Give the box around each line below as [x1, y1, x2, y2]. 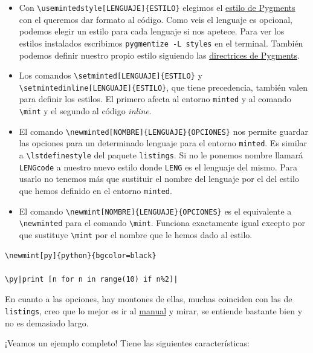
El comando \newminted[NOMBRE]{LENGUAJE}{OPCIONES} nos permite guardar [19, 125, 308, 137]
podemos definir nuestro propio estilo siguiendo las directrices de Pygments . [19, 48, 300, 61]
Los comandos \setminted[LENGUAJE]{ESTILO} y [19, 69, 202, 82]
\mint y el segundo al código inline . [19, 105, 152, 117]
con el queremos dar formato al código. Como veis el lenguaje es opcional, [19, 13, 292, 25]
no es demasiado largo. [5, 316, 89, 329]
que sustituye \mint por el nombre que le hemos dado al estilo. [19, 228, 253, 241]
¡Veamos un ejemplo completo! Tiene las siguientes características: [5, 337, 250, 349]
